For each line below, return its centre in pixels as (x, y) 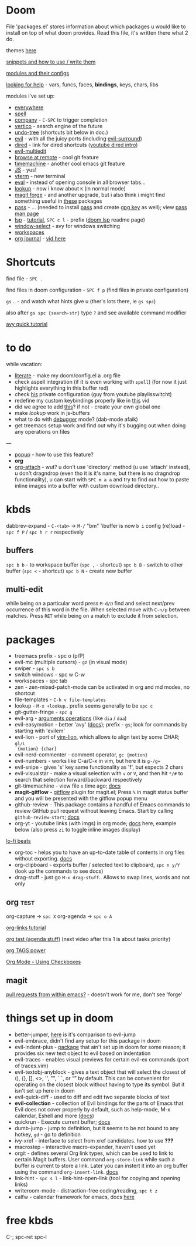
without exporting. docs (43, 859)
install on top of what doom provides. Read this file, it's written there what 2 (97, 32)
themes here (21, 50)
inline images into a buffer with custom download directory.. (87, 485)
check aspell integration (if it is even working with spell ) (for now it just (101, 381)
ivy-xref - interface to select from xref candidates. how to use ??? (94, 1140)
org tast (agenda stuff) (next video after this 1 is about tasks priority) (88, 939)
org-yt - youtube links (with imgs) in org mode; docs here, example (95, 823)
